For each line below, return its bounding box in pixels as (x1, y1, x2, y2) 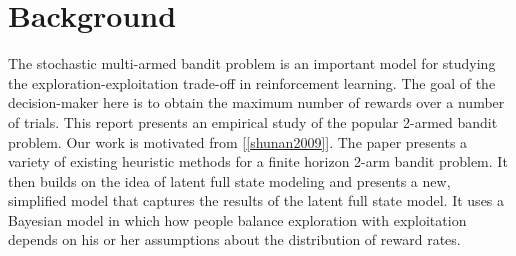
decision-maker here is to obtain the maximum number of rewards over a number (8, 92, 505, 113)
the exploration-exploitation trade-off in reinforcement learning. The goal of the (8, 72, 496, 93)
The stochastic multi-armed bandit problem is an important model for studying (8, 53, 496, 74)
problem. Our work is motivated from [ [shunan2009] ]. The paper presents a (8, 131, 468, 152)
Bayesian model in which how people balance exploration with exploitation (8, 209, 467, 230)
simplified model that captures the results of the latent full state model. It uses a (8, 190, 505, 211)
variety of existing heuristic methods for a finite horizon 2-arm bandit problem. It (8, 151, 508, 172)
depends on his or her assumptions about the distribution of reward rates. (8, 229, 461, 250)
